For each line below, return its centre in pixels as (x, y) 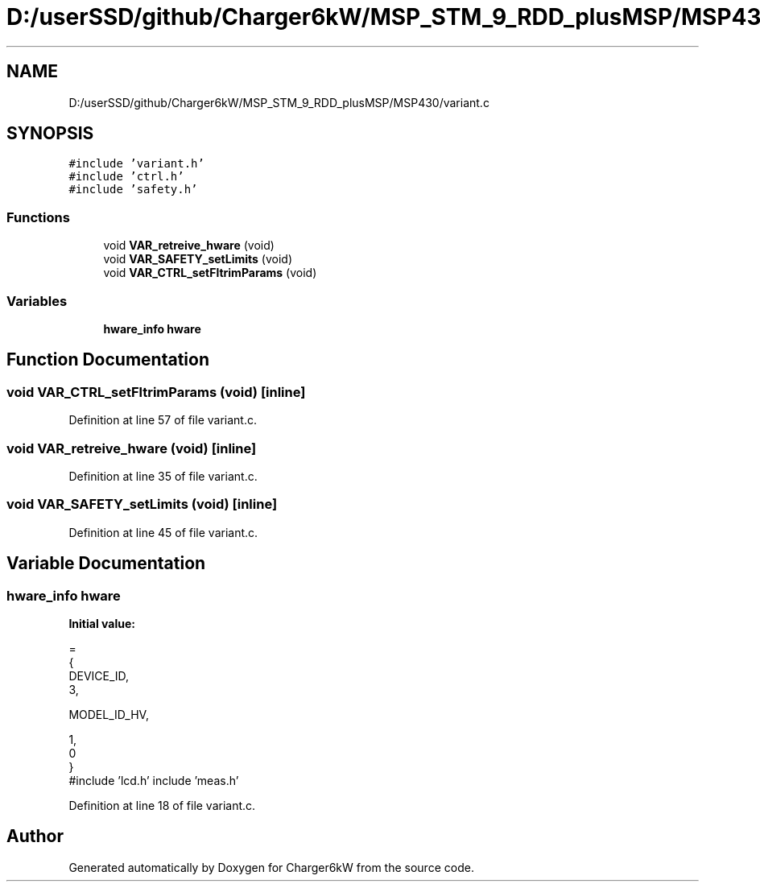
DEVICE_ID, (99, 675)
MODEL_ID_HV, (109, 714)
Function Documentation (108, 360)
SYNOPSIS (50, 134)
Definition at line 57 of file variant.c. (163, 420)
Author (35, 836)
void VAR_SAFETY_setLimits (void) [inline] (142, 504)
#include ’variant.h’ (136, 164)
